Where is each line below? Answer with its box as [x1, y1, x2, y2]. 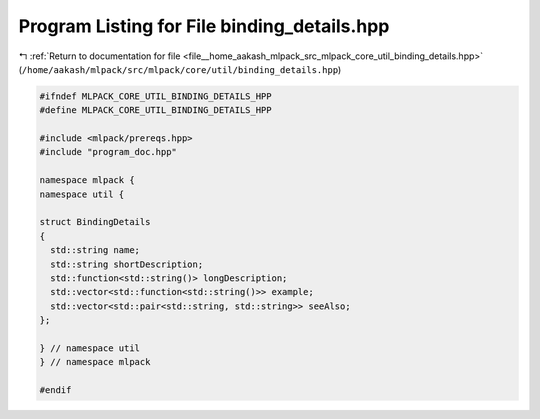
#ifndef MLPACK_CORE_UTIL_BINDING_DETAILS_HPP [39, 90, 272, 102]
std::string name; [50, 245, 140, 256]
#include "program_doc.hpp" [39, 146, 177, 158]
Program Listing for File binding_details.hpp [18, 15, 390, 37]
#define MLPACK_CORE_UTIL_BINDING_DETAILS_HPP [39, 105, 272, 116]
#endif [39, 385, 72, 396]
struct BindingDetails [39, 216, 151, 228]
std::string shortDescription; [50, 258, 204, 270]
